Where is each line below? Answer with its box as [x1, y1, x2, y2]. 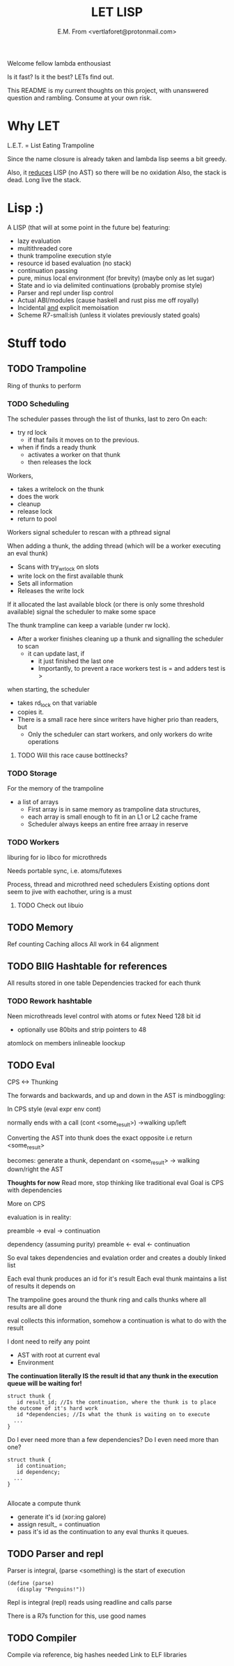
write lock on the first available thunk [17, 572, 124, 580]
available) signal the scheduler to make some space [7, 607, 156, 616]
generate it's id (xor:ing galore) [17, 1512, 107, 1522]
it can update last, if [27, 649, 85, 657]
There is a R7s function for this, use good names [7, 1612, 146, 1620]
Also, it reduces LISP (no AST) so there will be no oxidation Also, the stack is [7, 168, 227, 177]
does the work [17, 493, 59, 501]
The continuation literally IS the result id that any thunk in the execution [7, 1372, 219, 1381]
